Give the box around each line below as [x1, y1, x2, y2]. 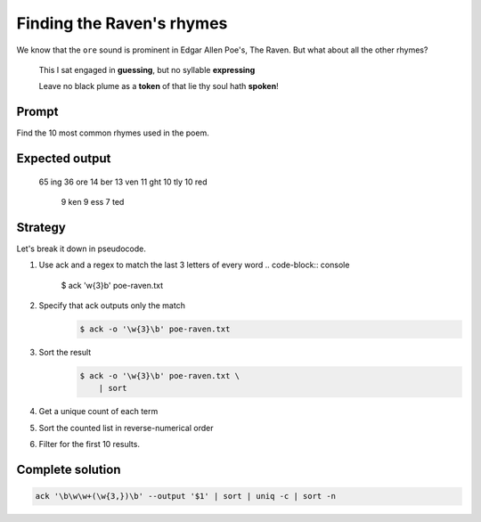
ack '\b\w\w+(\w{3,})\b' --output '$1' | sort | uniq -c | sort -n [35, 491, 337, 502]
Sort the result [38, 347, 92, 358]
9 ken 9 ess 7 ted [61, 197, 125, 208]
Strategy [16, 219, 66, 235]
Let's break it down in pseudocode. [16, 243, 146, 254]
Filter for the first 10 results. [38, 439, 140, 450]
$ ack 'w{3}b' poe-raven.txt [61, 280, 164, 290]
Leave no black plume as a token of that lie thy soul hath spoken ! [38, 81, 280, 92]
